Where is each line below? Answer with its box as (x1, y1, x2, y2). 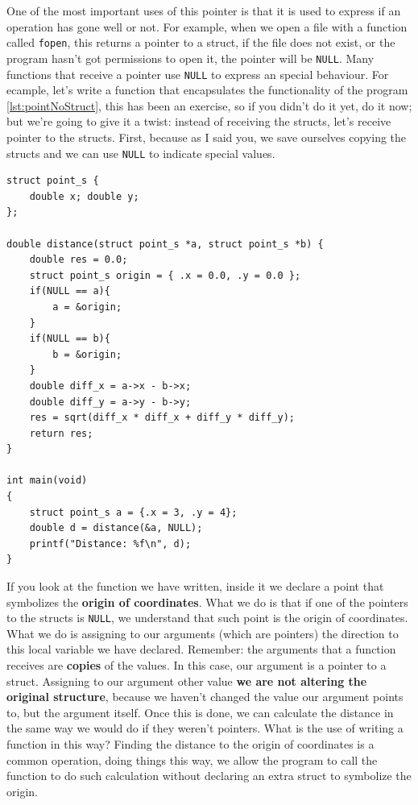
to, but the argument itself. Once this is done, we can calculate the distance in (6, 703, 394, 720)
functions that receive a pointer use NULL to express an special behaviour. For (6, 65, 389, 82)
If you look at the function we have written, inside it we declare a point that (6, 578, 384, 595)
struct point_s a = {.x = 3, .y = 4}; (29, 506, 238, 518)
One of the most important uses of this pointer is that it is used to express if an (6, 2, 401, 19)
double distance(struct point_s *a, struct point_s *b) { (6, 238, 324, 250)
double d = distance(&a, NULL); (29, 522, 203, 534)
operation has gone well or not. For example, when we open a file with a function (6, 18, 408, 35)
